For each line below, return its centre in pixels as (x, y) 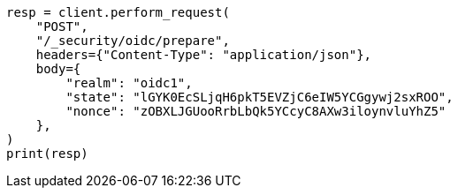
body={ (58, 69)
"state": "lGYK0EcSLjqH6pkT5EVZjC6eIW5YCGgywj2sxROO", (260, 97)
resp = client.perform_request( (118, 12)
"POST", (62, 26)
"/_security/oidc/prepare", (133, 41)
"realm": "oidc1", (129, 83)
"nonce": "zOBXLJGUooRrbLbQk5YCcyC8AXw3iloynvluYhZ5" (256, 111)
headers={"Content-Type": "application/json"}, (204, 55)
